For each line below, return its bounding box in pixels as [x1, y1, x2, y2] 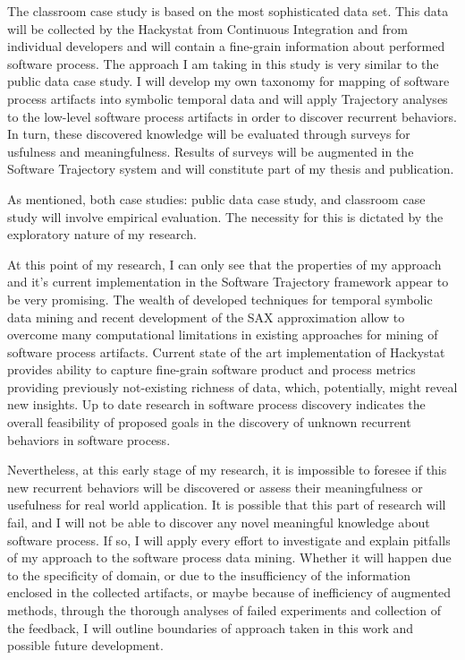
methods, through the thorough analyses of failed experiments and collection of [7, 601, 442, 619]
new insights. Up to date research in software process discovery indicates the [7, 395, 426, 414]
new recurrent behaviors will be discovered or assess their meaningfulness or [7, 477, 423, 496]
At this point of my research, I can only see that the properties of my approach [7, 254, 442, 273]
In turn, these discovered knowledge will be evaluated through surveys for [7, 124, 410, 143]
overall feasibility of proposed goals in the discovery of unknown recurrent [7, 413, 411, 432]
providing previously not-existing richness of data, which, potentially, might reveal [7, 377, 458, 396]
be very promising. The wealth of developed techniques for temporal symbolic [7, 289, 433, 308]
